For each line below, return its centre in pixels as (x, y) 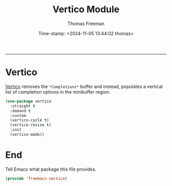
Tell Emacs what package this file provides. (51, 169)
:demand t (20, 111)
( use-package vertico (28, 101)
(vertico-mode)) (27, 134)
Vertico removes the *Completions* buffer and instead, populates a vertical (84, 86)
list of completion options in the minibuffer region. (58, 92)
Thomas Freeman (86, 24)
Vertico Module (86, 9)
